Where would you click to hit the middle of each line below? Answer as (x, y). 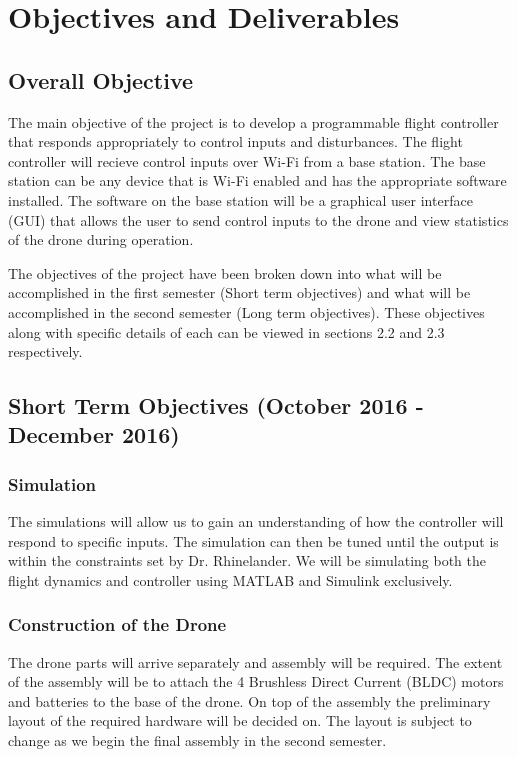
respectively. (45, 351)
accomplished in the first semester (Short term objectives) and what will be (239, 292)
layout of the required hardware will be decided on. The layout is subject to (240, 720)
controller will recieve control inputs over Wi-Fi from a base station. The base (247, 160)
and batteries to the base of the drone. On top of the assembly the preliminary (249, 700)
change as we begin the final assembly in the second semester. (197, 740)
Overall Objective (101, 79)
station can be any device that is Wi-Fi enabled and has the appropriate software (257, 180)
